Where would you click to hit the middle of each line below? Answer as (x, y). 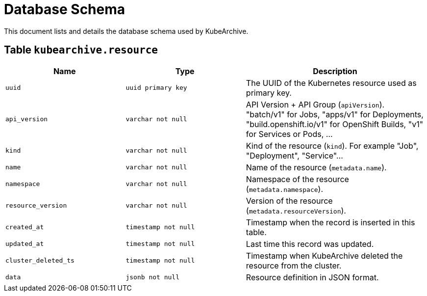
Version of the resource (289, 201)
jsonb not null (152, 277)
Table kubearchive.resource (81, 50)
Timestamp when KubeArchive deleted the (324, 256)
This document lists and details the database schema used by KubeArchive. (126, 31)
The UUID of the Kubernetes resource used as (331, 83)
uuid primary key (156, 88)
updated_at (25, 244)
